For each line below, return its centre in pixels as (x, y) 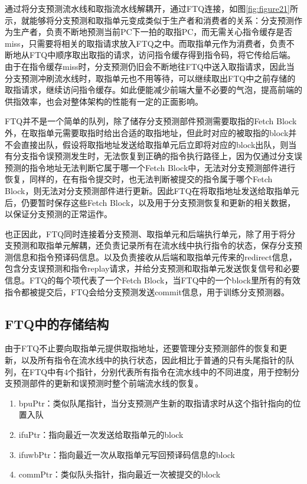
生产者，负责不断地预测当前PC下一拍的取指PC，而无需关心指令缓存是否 (153, 32)
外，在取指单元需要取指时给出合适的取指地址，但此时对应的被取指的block (147, 132)
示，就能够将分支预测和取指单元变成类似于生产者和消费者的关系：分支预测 (149, 20)
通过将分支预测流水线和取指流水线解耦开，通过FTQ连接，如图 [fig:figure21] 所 (151, 8)
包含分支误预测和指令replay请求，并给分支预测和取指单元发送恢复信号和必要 (152, 268)
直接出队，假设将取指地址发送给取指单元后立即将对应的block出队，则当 (159, 144)
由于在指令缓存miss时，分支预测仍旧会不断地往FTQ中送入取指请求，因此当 (150, 66)
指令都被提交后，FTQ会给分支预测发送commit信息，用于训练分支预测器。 (147, 291)
